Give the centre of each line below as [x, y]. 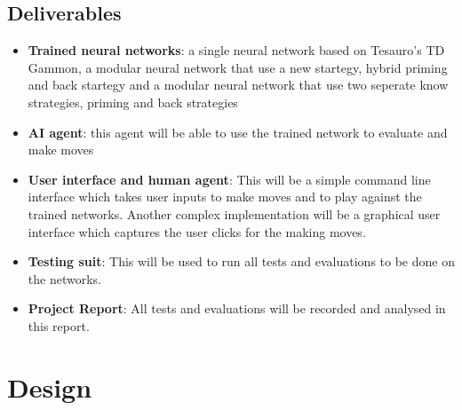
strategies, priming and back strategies [133, 102]
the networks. [64, 278]
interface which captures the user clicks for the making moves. [197, 231]
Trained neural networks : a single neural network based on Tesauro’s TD [236, 50]
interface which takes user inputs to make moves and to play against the [225, 197]
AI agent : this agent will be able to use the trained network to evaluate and [238, 132]
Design [50, 386]
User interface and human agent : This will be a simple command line [229, 179]
